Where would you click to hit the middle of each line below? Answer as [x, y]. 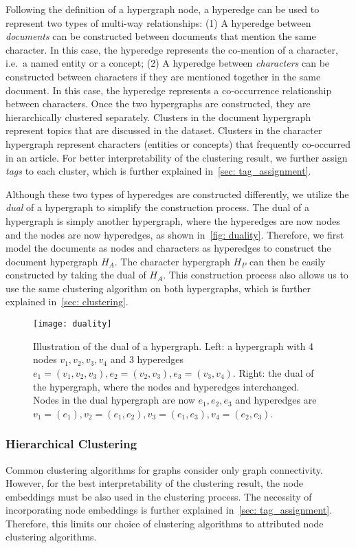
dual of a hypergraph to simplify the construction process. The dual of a [158, 207]
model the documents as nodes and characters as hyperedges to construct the [168, 248]
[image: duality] [73, 324]
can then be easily [287, 261]
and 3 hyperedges [147, 359]
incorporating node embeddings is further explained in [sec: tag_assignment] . [169, 510]
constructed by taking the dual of [76, 275]
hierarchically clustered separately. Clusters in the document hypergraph [158, 117]
